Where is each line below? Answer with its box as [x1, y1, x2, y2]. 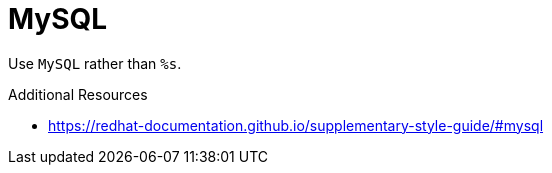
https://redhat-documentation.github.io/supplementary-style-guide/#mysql [48, 116, 544, 134]
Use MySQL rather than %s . [8, 54, 182, 72]
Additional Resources [8, 85, 148, 103]
